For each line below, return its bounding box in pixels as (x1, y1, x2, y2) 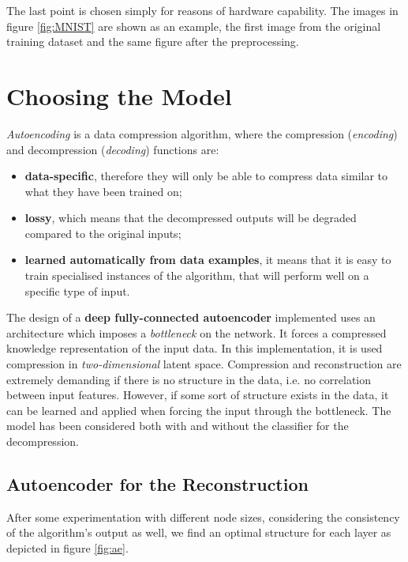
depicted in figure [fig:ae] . (6, 539, 129, 556)
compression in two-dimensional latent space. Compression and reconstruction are (6, 356, 402, 372)
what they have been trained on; (24, 183, 182, 199)
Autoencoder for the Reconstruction (6, 471, 309, 496)
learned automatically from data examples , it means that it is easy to (24, 251, 391, 268)
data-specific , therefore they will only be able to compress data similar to (24, 168, 388, 184)
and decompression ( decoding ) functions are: (6, 141, 219, 157)
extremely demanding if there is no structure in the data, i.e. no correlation (6, 371, 372, 387)
